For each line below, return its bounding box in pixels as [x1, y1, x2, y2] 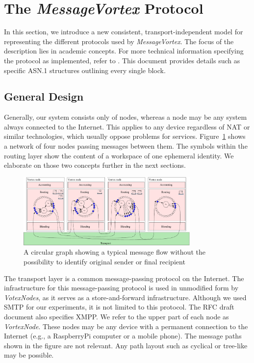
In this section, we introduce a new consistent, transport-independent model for [4, 26, 243, 37]
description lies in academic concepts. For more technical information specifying [4, 46, 244, 56]
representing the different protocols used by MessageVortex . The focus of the [4, 36, 234, 46]
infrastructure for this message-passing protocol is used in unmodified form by [4, 283, 239, 293]
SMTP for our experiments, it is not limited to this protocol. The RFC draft [4, 302, 234, 312]
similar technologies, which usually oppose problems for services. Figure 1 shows [4, 131, 246, 141]
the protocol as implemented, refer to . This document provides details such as [4, 55, 240, 65]
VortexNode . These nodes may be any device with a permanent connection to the [4, 321, 248, 331]
